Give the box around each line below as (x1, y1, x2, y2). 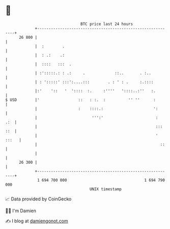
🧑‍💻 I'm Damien (5, 208, 37, 214)
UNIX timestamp (89, 186, 122, 192)
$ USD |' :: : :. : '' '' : (5, 97, 156, 103)
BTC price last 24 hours (80, 21, 133, 27)
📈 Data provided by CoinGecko (5, 196, 72, 202)
